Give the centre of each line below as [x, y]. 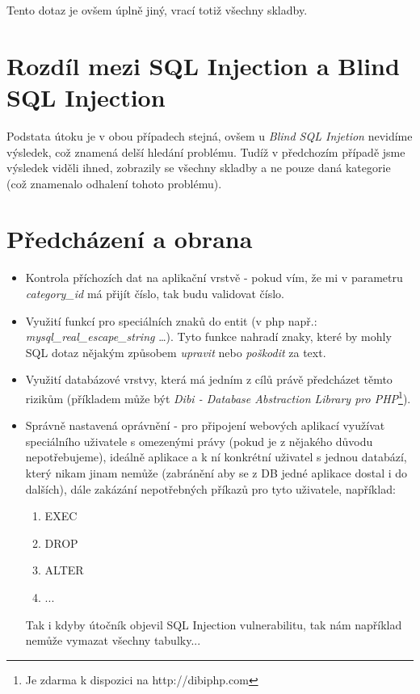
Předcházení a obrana [130, 239]
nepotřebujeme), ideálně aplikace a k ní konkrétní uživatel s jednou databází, [216, 457]
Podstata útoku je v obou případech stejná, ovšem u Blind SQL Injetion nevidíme [210, 135]
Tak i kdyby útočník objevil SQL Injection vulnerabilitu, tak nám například [214, 624]
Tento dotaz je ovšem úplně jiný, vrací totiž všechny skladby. [157, 10]
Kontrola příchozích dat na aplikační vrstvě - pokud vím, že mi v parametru [214, 278]
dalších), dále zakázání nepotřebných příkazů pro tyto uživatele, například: [210, 488]
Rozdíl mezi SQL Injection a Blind [203, 65]
